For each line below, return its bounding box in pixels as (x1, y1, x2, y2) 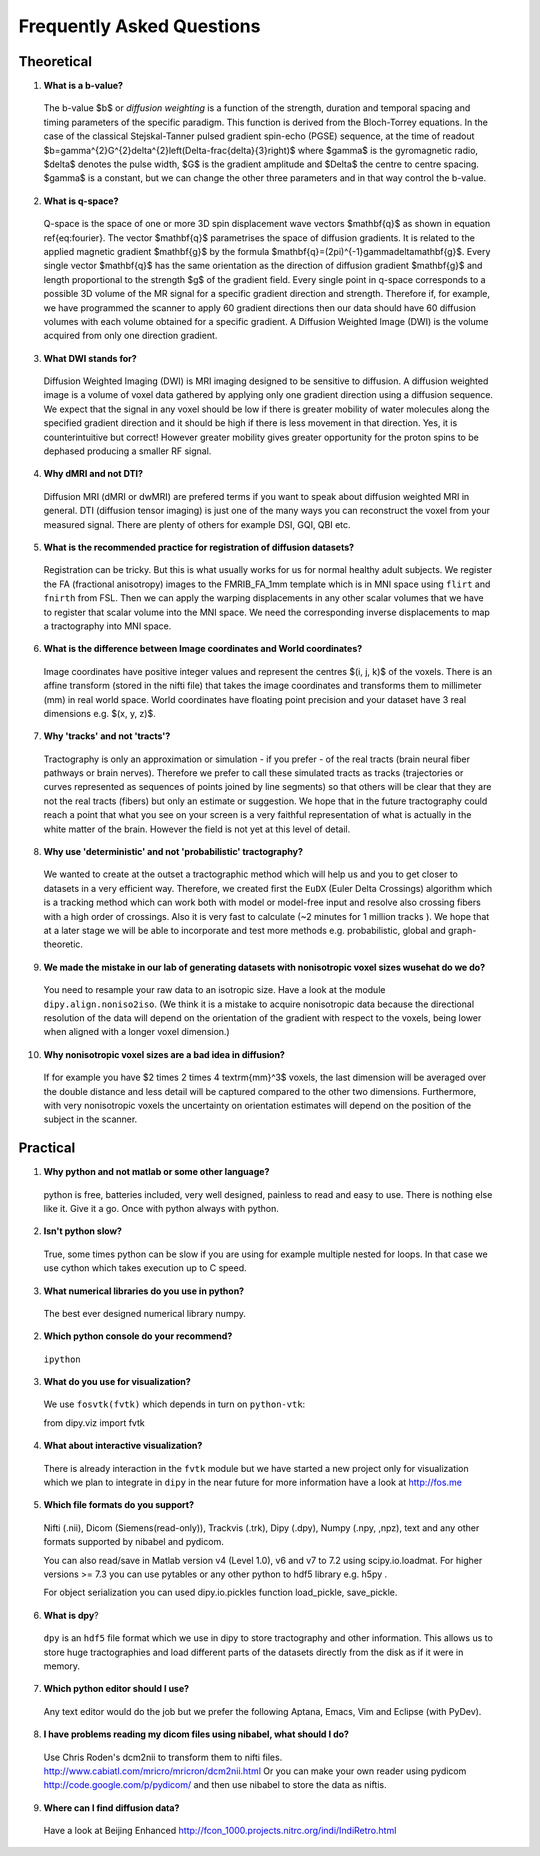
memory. (43, 1660, 80, 1672)
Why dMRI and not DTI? (43, 468, 144, 480)
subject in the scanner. (43, 1113, 138, 1125)
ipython (43, 1353, 82, 1365)
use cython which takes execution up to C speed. (43, 1262, 247, 1274)
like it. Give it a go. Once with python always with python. (43, 1202, 280, 1214)
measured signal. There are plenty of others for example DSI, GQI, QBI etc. (43, 518, 351, 530)
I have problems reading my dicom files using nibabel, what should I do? (43, 1728, 350, 1740)
